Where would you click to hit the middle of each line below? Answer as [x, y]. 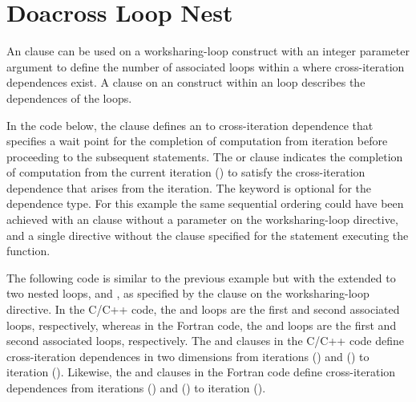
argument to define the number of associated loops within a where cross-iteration [206, 66]
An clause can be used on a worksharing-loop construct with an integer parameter [208, 51]
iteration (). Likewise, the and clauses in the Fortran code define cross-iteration [201, 372]
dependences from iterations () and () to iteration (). [136, 388]
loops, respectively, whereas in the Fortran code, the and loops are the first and [202, 325]
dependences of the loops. [69, 97]
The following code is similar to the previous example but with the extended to [201, 277]
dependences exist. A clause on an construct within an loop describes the [186, 82]
